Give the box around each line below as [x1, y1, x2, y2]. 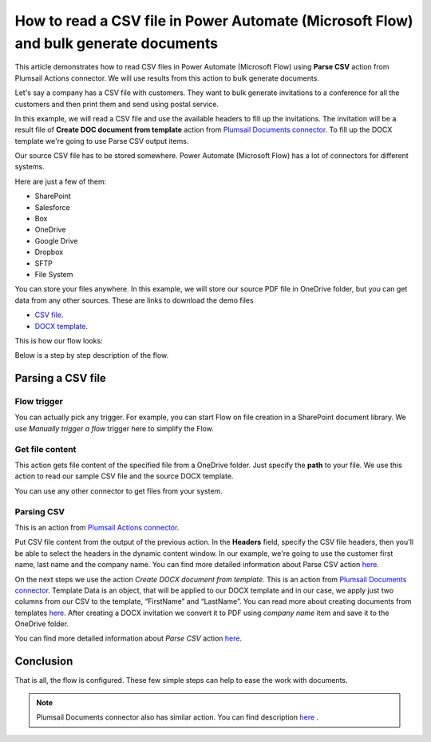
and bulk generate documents [14, 34, 219, 52]
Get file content [14, 443, 77, 454]
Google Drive [34, 236, 78, 245]
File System [34, 269, 73, 279]
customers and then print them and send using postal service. [14, 99, 219, 109]
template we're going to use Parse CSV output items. [14, 136, 189, 145]
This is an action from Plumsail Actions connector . [14, 522, 180, 532]
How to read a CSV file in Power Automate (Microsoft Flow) [14, 12, 414, 30]
